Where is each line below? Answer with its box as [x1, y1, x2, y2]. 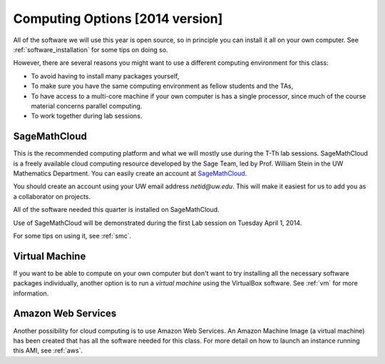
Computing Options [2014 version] [13, 11, 223, 26]
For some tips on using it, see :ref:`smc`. [13, 231, 132, 240]
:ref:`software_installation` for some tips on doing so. [13, 45, 168, 54]
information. [13, 289, 49, 298]
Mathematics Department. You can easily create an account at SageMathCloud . [13, 168, 247, 178]
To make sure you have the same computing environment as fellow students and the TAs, [31, 82, 294, 91]
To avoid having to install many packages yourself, [31, 71, 180, 80]
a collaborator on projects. [13, 192, 91, 201]
